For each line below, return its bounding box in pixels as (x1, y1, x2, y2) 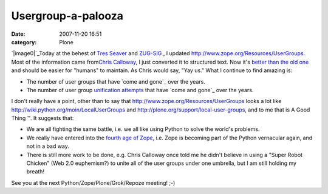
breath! (26, 168, 45, 175)
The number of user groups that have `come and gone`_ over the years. (26, 78, 206, 85)
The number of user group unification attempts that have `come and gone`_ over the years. (26, 86, 254, 93)
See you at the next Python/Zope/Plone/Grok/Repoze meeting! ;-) (11, 179, 176, 186)
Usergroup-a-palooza (11, 9, 124, 22)
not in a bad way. (26, 142, 70, 150)
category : (11, 38, 37, 45)
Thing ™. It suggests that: (11, 115, 74, 122)
